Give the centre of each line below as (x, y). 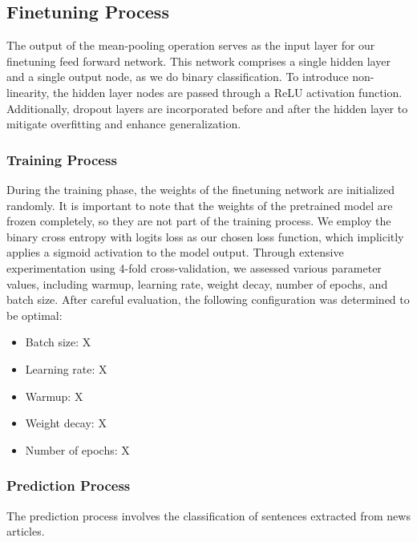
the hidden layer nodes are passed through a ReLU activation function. (228, 92)
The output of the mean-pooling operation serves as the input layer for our (191, 45)
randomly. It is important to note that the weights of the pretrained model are (200, 205)
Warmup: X (54, 396)
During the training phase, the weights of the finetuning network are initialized (200, 189)
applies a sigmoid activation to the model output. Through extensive (175, 252)
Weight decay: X (66, 423)
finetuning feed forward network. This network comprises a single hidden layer (198, 61)
